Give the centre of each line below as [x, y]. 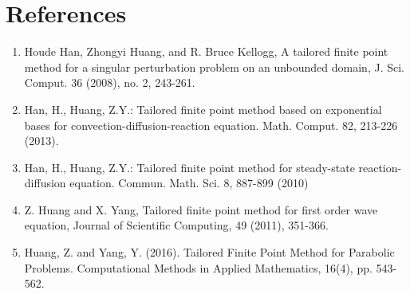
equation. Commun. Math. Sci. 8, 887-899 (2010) [189, 183]
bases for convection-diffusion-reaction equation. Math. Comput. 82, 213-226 [211, 125]
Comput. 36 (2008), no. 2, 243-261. [110, 82]
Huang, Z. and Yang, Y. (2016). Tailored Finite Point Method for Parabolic [209, 252]
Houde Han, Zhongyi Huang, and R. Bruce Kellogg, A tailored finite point [206, 51]
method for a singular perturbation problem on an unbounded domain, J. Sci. [214, 67]
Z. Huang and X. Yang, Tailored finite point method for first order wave [201, 209]
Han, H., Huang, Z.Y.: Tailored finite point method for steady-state [189, 167]
